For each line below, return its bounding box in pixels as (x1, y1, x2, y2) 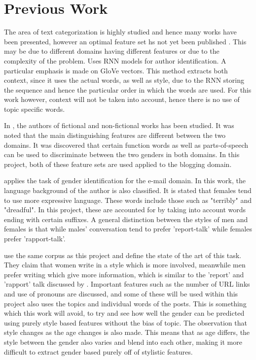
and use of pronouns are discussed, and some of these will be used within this (4, 288, 238, 298)
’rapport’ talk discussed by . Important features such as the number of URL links (4, 279, 250, 289)
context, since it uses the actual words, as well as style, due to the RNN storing (4, 75, 244, 85)
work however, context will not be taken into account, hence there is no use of (4, 94, 240, 104)
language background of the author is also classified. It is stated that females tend (4, 185, 252, 196)
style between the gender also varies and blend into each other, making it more (4, 336, 242, 347)
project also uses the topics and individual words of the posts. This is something (4, 298, 247, 308)
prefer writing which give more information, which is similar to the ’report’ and (4, 269, 244, 279)
